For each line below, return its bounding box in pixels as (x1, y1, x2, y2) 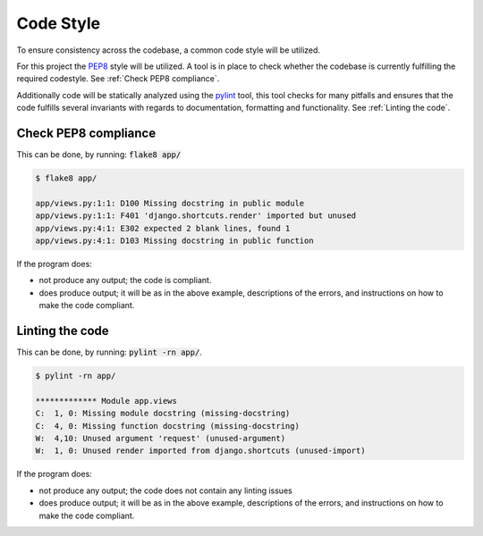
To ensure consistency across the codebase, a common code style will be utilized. (16, 45, 321, 55)
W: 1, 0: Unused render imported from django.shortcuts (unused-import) (35, 446, 366, 456)
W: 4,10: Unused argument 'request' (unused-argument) (35, 433, 286, 443)
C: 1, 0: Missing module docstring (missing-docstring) (35, 408, 291, 419)
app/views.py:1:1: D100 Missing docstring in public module (35, 197, 305, 208)
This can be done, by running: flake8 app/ (16, 149, 182, 160)
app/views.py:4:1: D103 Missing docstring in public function (35, 235, 314, 246)
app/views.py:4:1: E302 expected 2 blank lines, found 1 (35, 223, 291, 233)
